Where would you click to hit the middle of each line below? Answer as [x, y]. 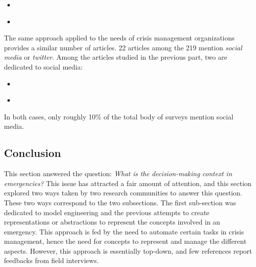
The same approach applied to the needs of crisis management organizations [119, 38]
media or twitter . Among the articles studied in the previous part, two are [116, 57]
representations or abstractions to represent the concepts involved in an [112, 222]
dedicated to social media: [43, 66]
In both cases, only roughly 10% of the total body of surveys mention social [119, 116]
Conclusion [33, 153]
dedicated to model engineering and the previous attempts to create [107, 212]
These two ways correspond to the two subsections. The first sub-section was [120, 202]
